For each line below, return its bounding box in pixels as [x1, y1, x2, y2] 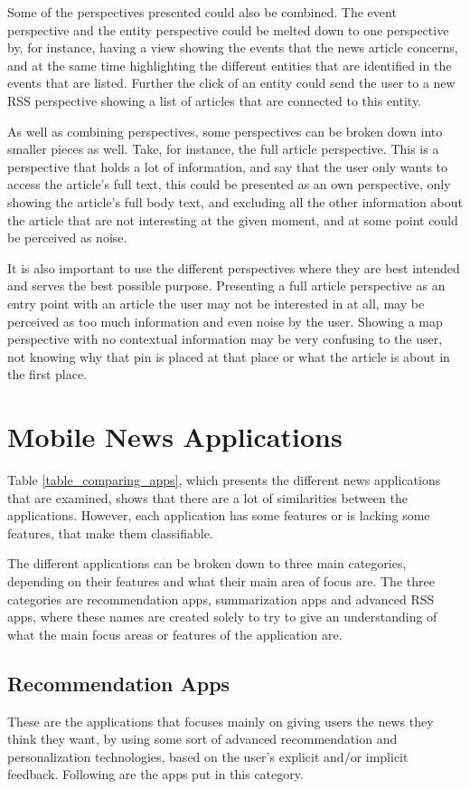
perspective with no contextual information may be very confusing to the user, [7, 329, 443, 348]
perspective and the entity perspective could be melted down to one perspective [7, 20, 449, 39]
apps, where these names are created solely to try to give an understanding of [7, 607, 437, 626]
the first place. [7, 365, 88, 384]
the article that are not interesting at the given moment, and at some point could [7, 210, 458, 229]
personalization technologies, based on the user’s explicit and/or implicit [7, 746, 409, 765]
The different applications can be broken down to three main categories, [7, 554, 407, 573]
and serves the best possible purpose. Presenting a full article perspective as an [7, 276, 446, 295]
